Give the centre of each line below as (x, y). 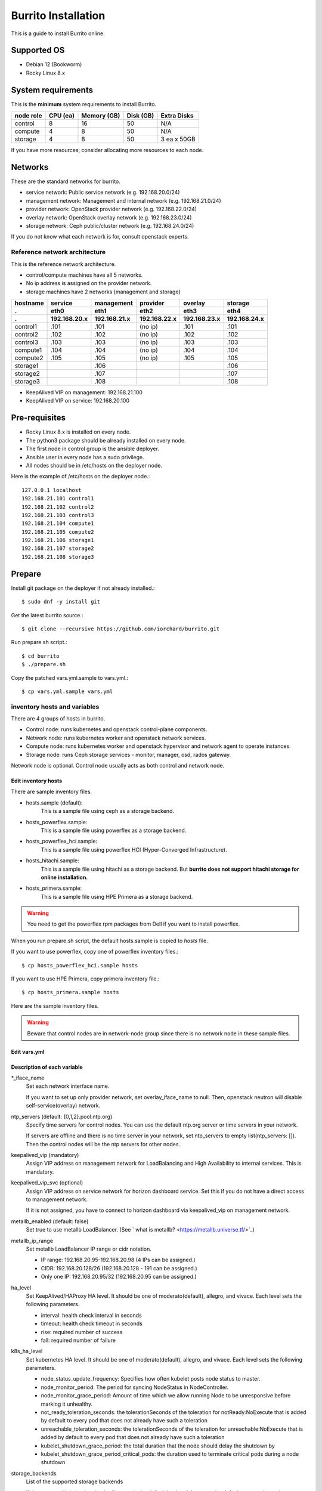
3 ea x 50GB (178, 139)
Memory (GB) (101, 116)
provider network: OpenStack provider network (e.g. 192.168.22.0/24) (111, 209)
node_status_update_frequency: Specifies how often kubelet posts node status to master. (151, 1379)
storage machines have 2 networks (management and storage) (103, 292)
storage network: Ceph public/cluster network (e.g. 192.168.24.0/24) (110, 226)
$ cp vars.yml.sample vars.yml (67, 691)
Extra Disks (177, 116)
